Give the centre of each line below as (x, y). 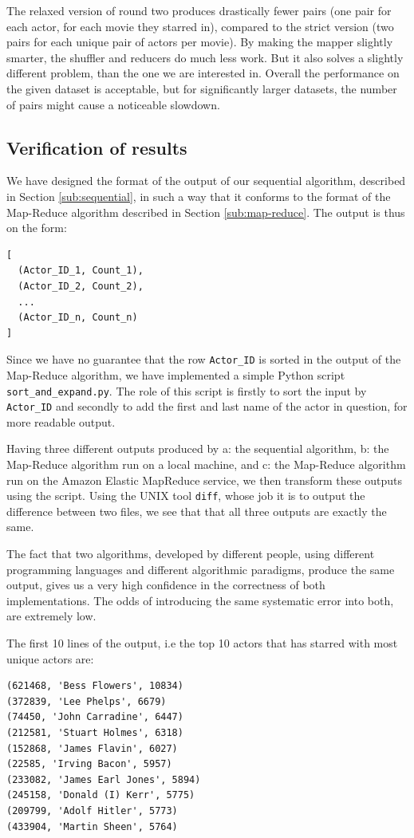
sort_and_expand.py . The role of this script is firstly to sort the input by (187, 390)
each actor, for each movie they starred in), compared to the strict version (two (200, 26)
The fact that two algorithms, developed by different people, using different (191, 554)
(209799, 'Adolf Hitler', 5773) (92, 810)
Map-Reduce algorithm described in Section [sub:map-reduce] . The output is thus (206, 212)
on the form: (37, 228)
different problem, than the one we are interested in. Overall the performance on (203, 73)
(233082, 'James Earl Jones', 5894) (104, 779)
